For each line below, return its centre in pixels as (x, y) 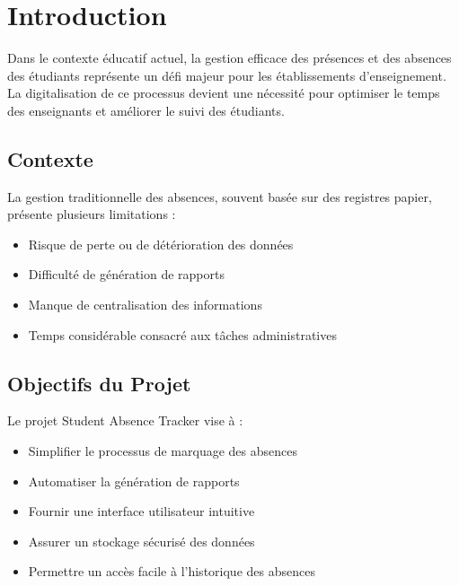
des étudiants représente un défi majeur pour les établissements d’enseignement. (227, 75)
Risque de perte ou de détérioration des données (161, 244)
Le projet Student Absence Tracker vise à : (125, 420)
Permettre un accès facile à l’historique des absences (172, 571)
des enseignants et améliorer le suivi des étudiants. (146, 110)
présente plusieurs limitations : (92, 214)
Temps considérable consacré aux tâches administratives (182, 334)
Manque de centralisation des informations (145, 305)
